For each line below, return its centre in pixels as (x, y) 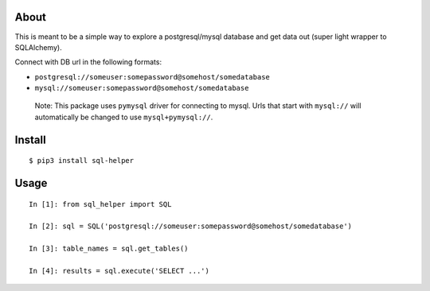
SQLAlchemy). (39, 47)
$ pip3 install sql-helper (82, 161)
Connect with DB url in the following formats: (88, 62)
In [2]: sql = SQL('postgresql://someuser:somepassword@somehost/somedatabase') (191, 226)
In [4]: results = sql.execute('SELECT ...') (119, 271)
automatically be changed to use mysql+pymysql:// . (124, 117)
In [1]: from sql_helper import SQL (100, 204)
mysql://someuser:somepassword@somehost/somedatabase (142, 88)
